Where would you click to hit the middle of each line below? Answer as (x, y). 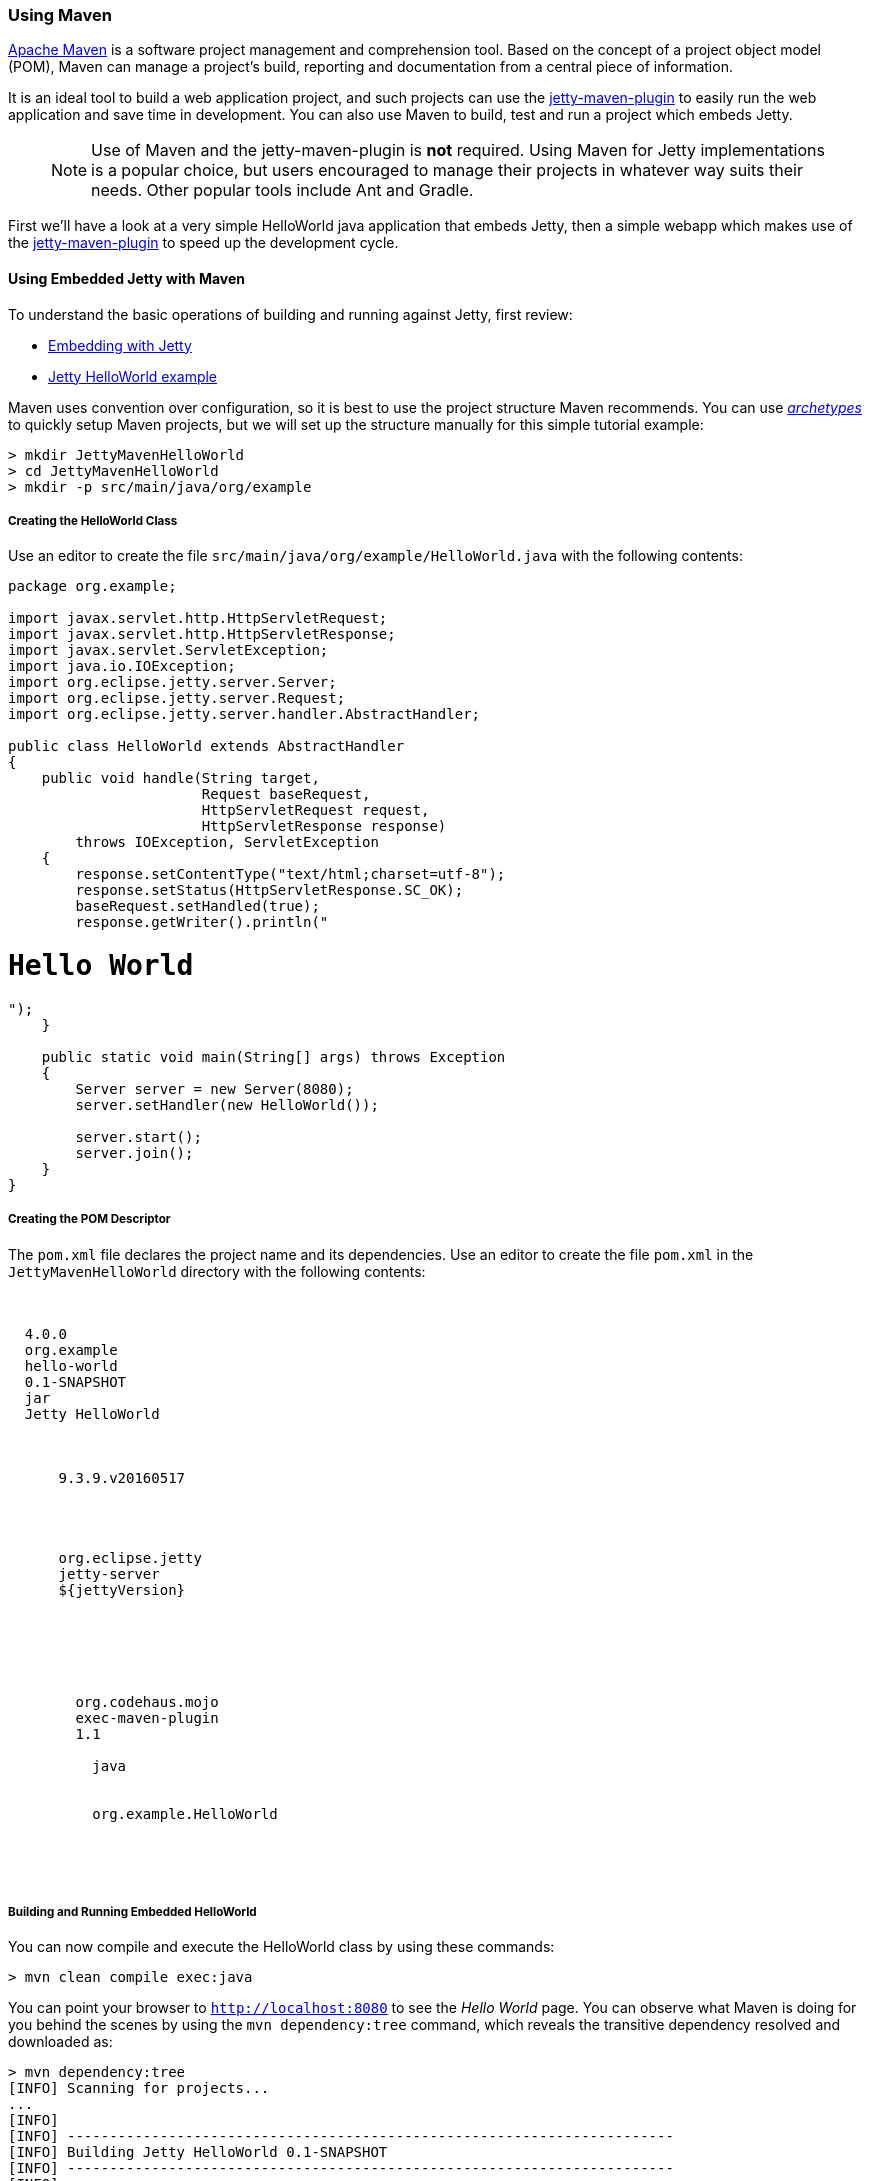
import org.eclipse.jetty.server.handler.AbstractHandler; (244, 714)
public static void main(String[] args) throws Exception (273, 1056)
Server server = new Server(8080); (214, 1088)
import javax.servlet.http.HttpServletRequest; (198, 618)
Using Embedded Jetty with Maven (127, 278)
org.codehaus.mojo (147, 1701)
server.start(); (138, 1136)
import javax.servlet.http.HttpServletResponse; (202, 634)
